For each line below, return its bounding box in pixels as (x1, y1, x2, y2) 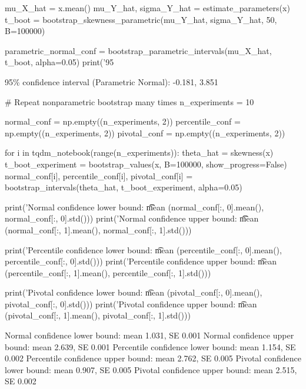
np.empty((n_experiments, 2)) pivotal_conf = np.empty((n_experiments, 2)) (5, 126, 285, 139)
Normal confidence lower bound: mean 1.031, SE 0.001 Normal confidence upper (5, 329, 294, 341)
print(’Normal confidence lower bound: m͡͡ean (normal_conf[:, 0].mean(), (5, 200, 264, 213)
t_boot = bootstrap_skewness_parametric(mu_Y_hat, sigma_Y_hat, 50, (5, 13, 277, 25)
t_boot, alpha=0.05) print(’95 (5, 56, 114, 68)
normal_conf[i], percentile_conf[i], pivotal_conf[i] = (5, 169, 193, 182)
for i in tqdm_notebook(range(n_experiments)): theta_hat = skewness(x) (5, 146, 274, 159)
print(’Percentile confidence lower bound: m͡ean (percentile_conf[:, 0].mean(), (5, 243, 282, 256)
